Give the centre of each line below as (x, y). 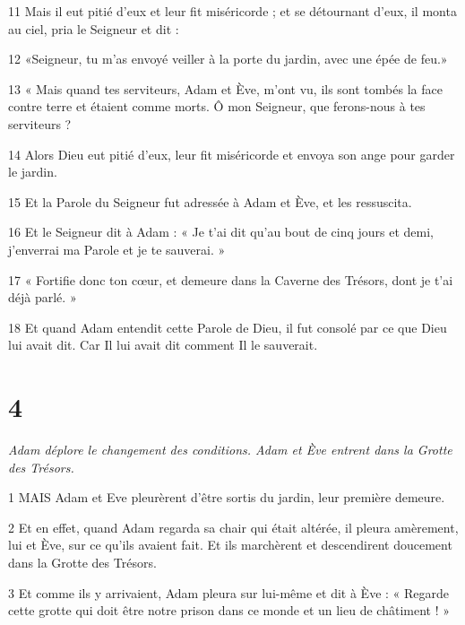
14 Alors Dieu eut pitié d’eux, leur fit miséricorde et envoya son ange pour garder (232, 154)
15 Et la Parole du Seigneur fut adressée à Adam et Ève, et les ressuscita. (210, 201)
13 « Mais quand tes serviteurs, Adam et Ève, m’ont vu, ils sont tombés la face (225, 88)
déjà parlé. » (43, 297)
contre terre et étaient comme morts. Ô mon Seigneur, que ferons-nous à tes (217, 106)
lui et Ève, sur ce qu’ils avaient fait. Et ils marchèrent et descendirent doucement (230, 545)
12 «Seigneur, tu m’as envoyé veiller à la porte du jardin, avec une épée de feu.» (228, 59)
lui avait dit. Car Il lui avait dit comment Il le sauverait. (163, 345)
